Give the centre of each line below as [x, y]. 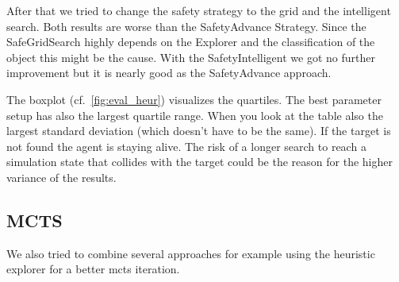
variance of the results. [61, 177]
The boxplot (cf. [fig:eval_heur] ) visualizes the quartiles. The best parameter [194, 99]
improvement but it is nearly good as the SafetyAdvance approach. [169, 73]
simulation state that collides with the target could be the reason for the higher [199, 162]
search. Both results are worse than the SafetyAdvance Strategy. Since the [186, 26]
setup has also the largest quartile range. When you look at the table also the [195, 115]
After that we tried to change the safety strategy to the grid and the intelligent [199, 10]
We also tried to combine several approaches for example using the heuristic [191, 253]
